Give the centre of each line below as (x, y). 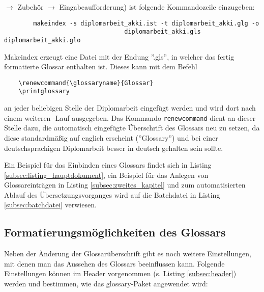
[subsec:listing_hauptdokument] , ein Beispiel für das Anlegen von (106, 175)
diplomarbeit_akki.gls (163, 32)
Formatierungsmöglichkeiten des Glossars (115, 232)
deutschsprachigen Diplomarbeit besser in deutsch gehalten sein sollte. (114, 148)
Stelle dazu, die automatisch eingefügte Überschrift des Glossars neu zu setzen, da (132, 128)
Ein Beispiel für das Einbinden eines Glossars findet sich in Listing (108, 165)
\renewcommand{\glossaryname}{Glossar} (86, 83)
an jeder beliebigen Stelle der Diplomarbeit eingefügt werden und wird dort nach (130, 108)
